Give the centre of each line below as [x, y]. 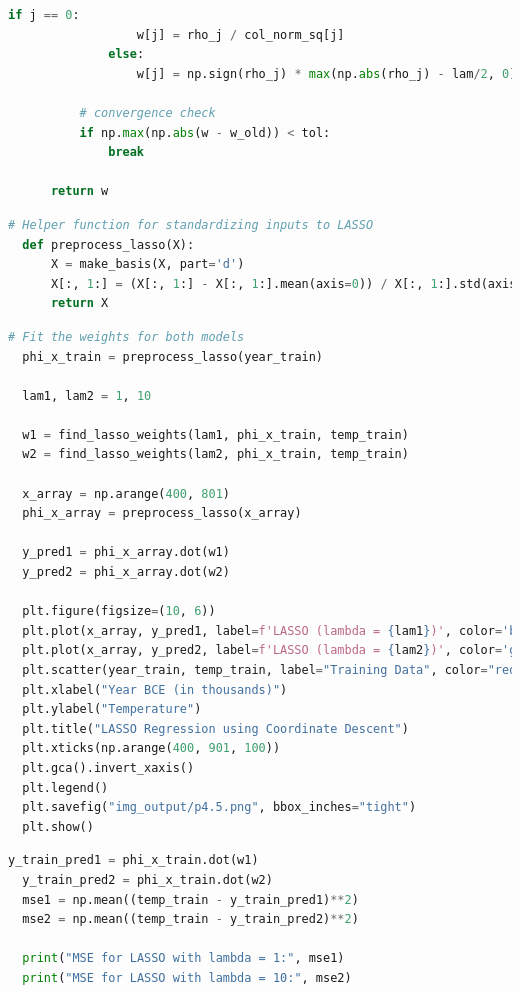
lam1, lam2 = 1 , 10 [87, 395]
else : [126, 54]
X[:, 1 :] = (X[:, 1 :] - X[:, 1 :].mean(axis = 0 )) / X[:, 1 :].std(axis [283, 283]
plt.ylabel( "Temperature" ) [112, 709]
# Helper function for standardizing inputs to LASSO [191, 224]
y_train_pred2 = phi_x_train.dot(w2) [147, 879]
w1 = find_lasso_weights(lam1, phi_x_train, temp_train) [215, 434]
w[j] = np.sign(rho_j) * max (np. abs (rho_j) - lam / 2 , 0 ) [326, 73]
